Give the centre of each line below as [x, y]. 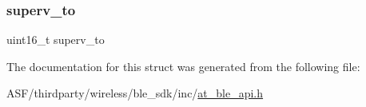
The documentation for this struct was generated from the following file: [183, 66]
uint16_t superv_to [56, 40]
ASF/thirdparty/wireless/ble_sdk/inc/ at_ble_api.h [135, 93]
